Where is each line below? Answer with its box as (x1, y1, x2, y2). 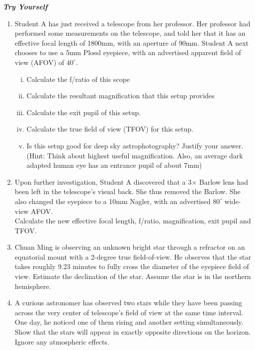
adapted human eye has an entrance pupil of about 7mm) (26, 160, 202, 170)
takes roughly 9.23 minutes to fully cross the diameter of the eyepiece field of (14, 261, 249, 272)
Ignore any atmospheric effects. (14, 336, 109, 347)
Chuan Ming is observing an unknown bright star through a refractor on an (14, 242, 245, 252)
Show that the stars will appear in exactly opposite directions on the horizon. (14, 327, 251, 337)
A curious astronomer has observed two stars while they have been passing (14, 297, 243, 308)
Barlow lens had (199, 176, 249, 187)
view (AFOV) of (14, 57, 65, 67)
